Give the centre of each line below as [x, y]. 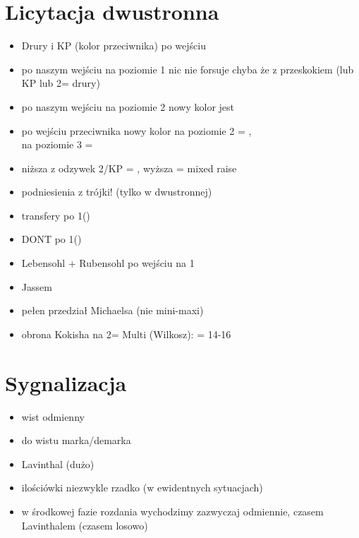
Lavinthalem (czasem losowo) [85, 525]
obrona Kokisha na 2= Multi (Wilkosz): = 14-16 [126, 334]
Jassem [37, 286]
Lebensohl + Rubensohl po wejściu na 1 [108, 263]
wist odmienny [53, 416]
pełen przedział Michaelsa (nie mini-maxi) [112, 310]
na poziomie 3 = [57, 144]
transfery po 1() [56, 215]
